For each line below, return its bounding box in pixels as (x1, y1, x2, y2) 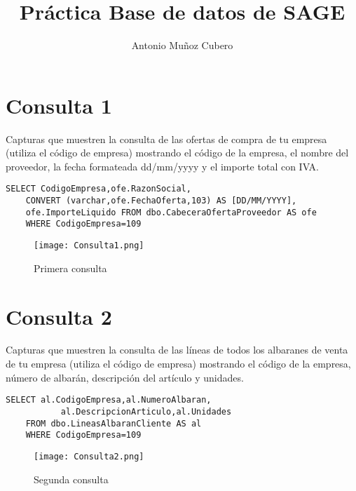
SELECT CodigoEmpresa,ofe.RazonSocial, (6, 184, 191, 194)
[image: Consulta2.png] (34, 451, 144, 462)
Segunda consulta (34, 471, 109, 486)
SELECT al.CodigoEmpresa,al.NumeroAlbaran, (6, 395, 212, 405)
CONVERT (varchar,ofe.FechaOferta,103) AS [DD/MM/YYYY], (25, 196, 297, 206)
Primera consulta (34, 260, 107, 275)
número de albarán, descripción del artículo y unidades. (6, 370, 244, 384)
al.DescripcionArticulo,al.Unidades (60, 406, 232, 417)
